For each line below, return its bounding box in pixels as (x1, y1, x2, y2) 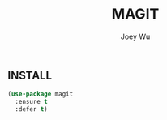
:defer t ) (15, 105, 48, 114)
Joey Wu (120, 32, 151, 41)
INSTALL (7, 68, 53, 82)
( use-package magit (7, 90, 74, 98)
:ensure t (15, 98, 48, 106)
